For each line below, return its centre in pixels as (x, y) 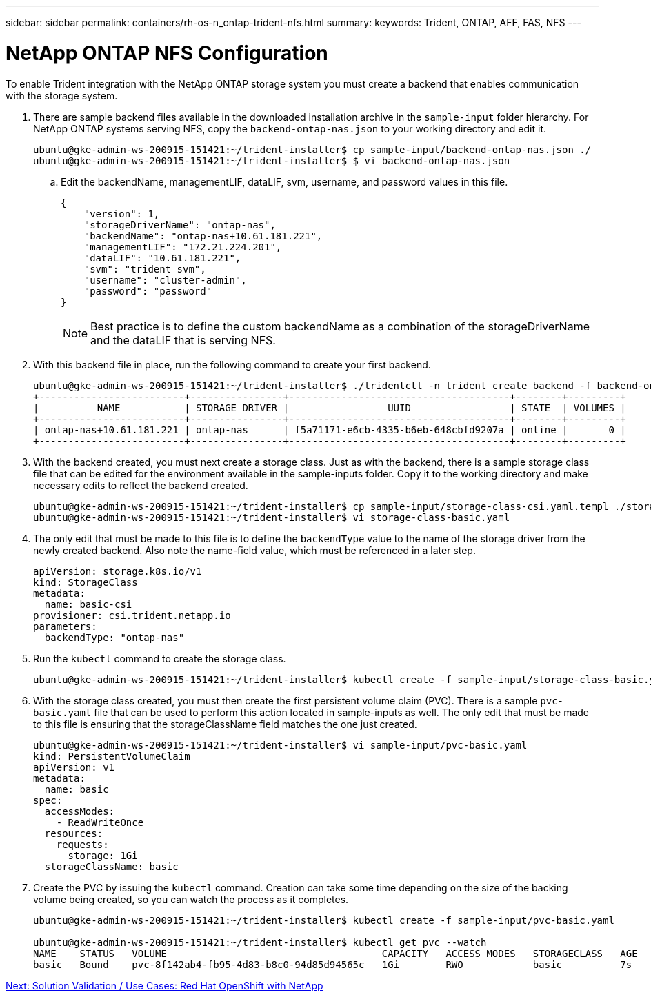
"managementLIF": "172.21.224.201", (183, 247)
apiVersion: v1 (74, 767)
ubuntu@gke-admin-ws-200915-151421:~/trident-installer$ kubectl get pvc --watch (260, 942)
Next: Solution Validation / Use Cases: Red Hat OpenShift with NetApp (164, 985)
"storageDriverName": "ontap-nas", (180, 225)
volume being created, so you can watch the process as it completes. (191, 899)
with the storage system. (62, 95)
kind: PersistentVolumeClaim (112, 756)
